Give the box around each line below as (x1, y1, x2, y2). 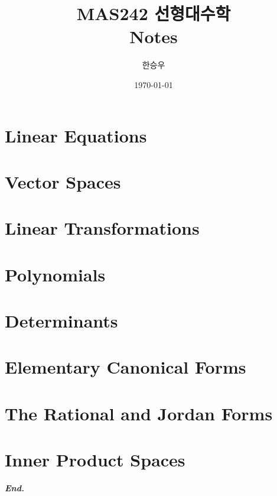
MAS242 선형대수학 (76, 1, 231, 25)
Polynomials (5, 262, 106, 286)
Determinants (5, 309, 118, 332)
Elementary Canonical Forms (5, 355, 246, 379)
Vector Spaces (5, 169, 121, 193)
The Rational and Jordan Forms (5, 401, 273, 425)
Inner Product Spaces (5, 448, 185, 472)
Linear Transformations (5, 216, 200, 240)
